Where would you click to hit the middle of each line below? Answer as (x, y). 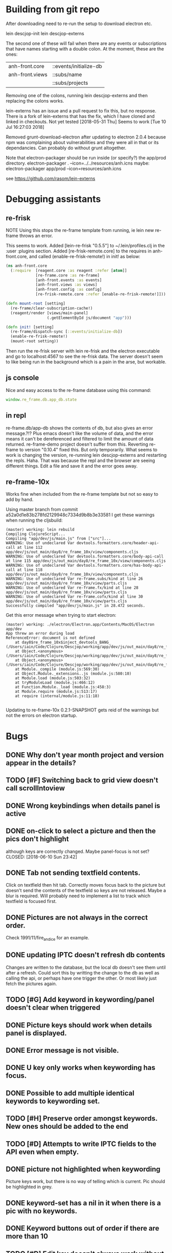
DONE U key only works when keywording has (81, 1068)
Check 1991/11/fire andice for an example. (48, 938)
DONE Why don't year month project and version (85, 755)
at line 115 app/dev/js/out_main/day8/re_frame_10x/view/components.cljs (86, 561)
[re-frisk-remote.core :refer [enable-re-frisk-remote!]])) (101, 294)
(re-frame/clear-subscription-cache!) (52, 308)
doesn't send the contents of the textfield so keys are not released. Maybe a (86, 891)
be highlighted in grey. (29, 1187)
